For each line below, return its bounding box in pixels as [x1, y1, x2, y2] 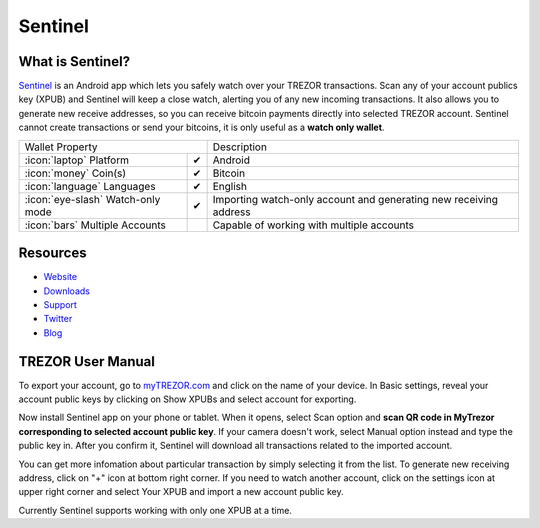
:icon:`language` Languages [24, 179, 156, 193]
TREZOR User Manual [18, 353, 155, 370]
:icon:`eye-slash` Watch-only [24, 192, 161, 206]
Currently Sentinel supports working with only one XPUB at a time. [18, 504, 292, 516]
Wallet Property [24, 140, 98, 154]
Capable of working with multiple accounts [212, 218, 415, 232]
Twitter [43, 313, 73, 325]
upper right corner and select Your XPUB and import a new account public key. [18, 486, 344, 498]
